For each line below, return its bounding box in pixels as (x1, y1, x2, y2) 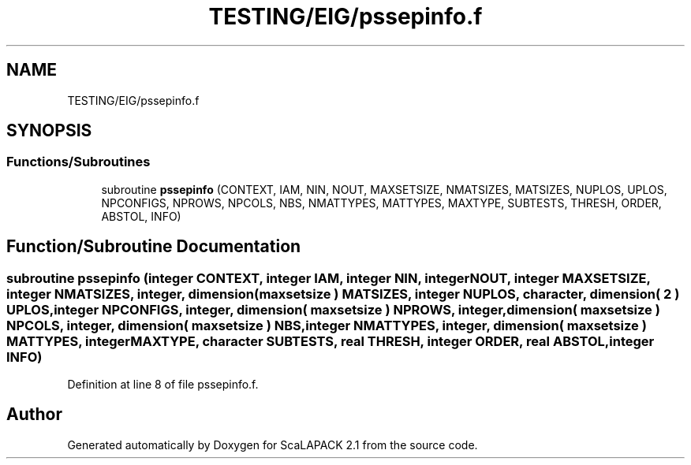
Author (6, 404, 62, 425)
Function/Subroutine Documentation (6, 236, 301, 257)
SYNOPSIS (6, 121, 92, 141)
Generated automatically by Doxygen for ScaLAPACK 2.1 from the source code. (67, 437, 478, 452)
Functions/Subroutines (6, 154, 151, 170)
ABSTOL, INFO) (101, 209, 181, 223)
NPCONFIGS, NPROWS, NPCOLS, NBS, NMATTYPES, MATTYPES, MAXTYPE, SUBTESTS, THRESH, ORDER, (101, 195, 662, 210)
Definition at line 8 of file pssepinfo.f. (67, 378, 259, 392)
